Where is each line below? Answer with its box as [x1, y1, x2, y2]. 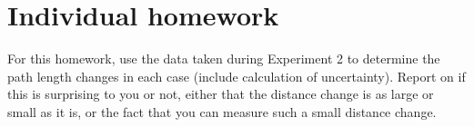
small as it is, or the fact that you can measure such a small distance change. [7, 102, 437, 121]
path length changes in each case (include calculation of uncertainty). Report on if [7, 66, 466, 85]
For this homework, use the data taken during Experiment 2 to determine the [7, 49, 440, 68]
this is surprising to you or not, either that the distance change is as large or [7, 84, 434, 103]
